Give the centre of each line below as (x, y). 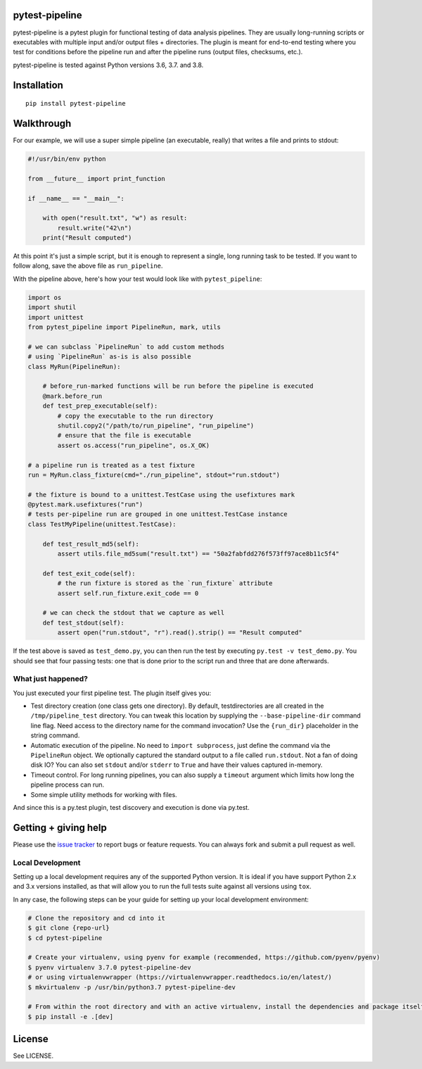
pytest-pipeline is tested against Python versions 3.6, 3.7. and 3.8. (108, 65)
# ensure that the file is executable (124, 436)
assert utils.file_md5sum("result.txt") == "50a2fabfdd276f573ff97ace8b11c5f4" (198, 554)
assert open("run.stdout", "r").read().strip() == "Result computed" (180, 633)
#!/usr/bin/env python (67, 159)
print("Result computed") (87, 238)
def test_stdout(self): (83, 623)
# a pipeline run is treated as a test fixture (111, 465)
